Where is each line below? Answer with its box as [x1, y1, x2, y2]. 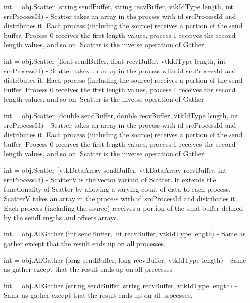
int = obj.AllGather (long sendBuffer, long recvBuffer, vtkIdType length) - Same [4, 254, 246, 265]
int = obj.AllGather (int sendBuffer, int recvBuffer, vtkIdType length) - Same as [4, 229, 246, 239]
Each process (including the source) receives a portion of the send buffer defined [4, 203, 243, 213]
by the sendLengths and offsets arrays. [4, 212, 119, 222]
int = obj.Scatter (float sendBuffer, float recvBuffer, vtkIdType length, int [4, 55, 226, 66]
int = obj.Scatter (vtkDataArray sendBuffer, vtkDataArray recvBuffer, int [4, 164, 227, 175]
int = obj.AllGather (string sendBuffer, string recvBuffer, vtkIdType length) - [4, 280, 237, 290]
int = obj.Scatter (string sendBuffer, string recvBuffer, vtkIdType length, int [4, 1, 234, 11]
